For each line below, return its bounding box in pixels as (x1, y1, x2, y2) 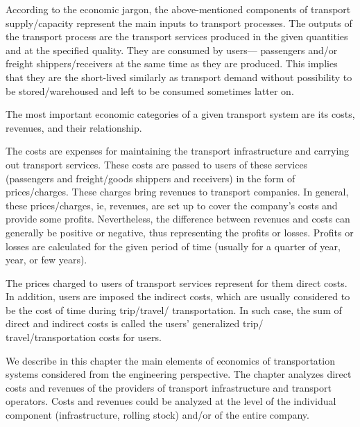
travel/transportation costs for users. (6, 330, 162, 345)
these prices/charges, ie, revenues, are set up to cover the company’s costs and (6, 198, 338, 212)
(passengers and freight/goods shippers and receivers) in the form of (6, 171, 295, 185)
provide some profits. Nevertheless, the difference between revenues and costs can (6, 211, 350, 226)
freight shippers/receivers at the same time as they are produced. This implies (6, 56, 338, 71)
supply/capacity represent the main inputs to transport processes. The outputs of (6, 15, 352, 30)
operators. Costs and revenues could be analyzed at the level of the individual (6, 394, 336, 408)
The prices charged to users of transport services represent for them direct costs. (6, 275, 348, 290)
